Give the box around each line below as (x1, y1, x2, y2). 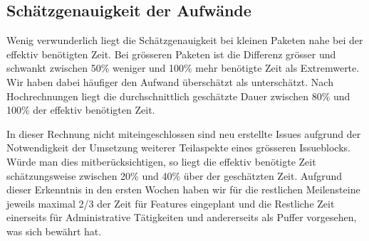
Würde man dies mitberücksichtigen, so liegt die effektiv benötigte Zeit (6, 154, 316, 168)
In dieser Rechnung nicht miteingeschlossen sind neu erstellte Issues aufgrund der (6, 126, 361, 141)
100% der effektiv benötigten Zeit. (6, 102, 155, 117)
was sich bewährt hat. (6, 223, 102, 238)
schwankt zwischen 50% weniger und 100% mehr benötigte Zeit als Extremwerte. (6, 60, 360, 75)
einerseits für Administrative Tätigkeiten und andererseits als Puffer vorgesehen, (6, 210, 357, 225)
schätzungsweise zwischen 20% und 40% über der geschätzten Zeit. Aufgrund (6, 168, 343, 183)
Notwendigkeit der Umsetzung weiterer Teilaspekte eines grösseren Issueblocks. (6, 140, 350, 155)
